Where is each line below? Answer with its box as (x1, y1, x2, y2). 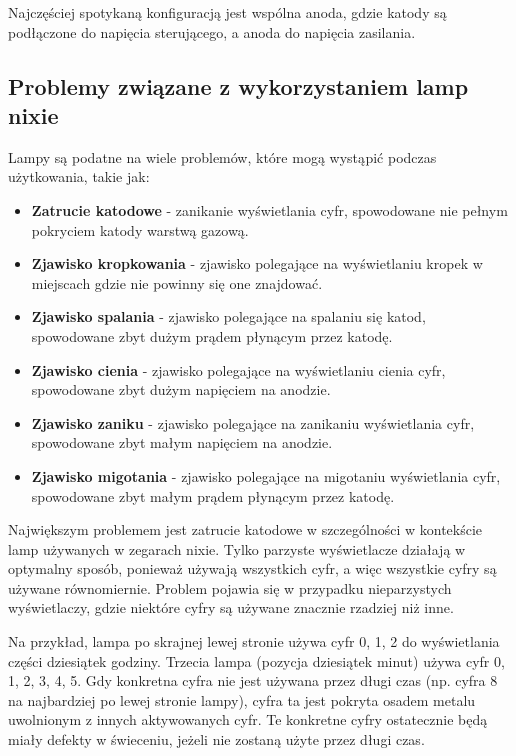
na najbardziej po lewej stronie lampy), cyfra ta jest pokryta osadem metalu (8, 689, 476, 710)
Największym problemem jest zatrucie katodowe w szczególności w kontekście (8, 519, 483, 540)
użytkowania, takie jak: (8, 166, 150, 187)
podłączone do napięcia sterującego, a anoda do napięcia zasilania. (8, 21, 416, 42)
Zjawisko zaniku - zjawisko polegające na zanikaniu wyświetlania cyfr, (31, 412, 475, 433)
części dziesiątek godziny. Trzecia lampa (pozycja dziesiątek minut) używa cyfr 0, (8, 650, 505, 671)
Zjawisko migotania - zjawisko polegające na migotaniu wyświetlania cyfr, (31, 465, 501, 486)
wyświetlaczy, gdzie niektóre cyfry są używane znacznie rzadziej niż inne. (8, 597, 454, 618)
